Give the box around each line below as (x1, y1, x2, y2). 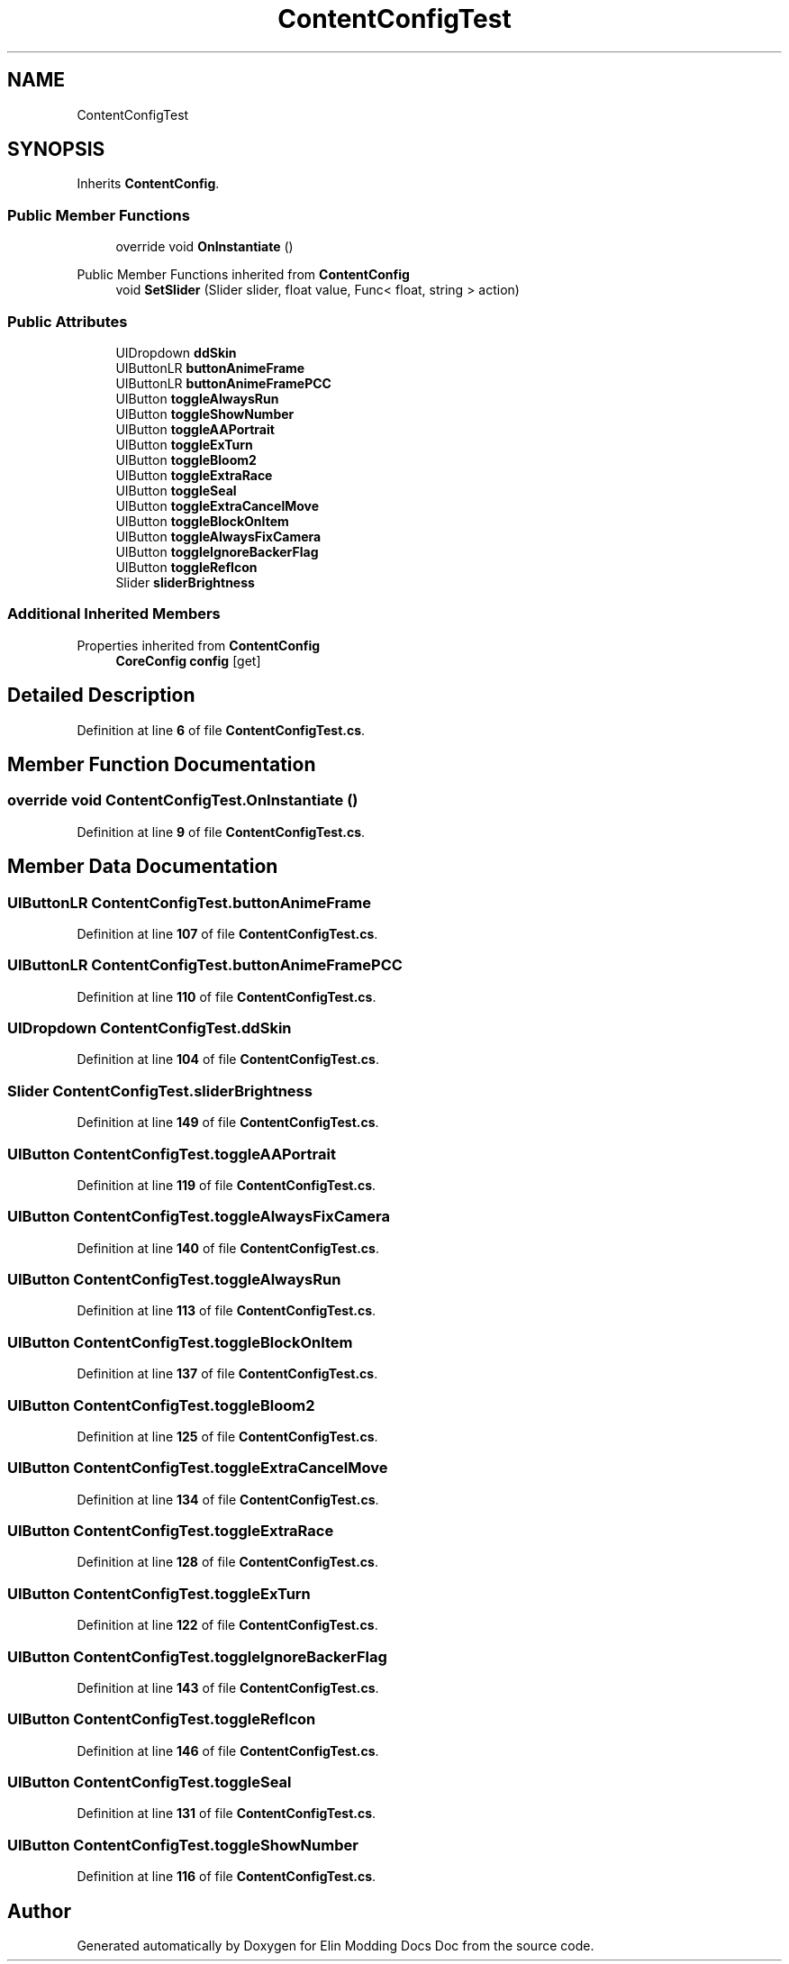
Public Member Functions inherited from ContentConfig (77, 267, 410, 283)
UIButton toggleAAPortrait (115, 421, 275, 437)
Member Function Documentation (7, 752, 316, 776)
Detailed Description (7, 684, 195, 707)
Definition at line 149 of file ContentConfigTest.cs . (77, 1114, 379, 1131)
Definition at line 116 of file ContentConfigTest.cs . (77, 1869, 376, 1885)
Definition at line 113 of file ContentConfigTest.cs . (77, 1303, 376, 1319)
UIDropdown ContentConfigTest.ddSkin (7, 1019, 292, 1038)
